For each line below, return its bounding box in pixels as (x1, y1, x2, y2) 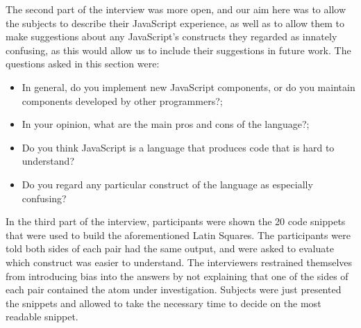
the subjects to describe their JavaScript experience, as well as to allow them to (6, 15, 344, 30)
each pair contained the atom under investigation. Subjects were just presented (6, 282, 342, 297)
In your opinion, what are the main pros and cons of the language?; (22, 117, 310, 131)
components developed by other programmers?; (22, 93, 223, 108)
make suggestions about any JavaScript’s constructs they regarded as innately (6, 29, 337, 44)
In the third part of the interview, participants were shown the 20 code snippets (6, 214, 346, 229)
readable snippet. (6, 309, 78, 324)
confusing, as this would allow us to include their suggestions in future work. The (6, 42, 351, 57)
